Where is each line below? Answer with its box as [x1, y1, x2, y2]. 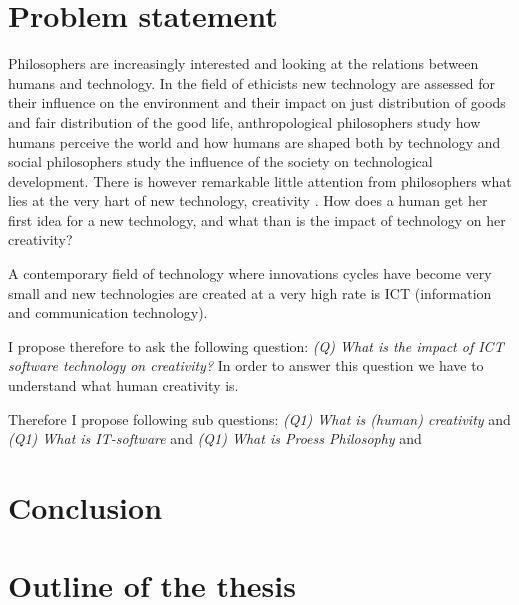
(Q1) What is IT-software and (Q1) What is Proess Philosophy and [8, 428, 422, 449]
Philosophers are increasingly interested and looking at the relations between [8, 53, 479, 74]
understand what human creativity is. [8, 375, 239, 396]
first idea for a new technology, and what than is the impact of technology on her [8, 209, 506, 230]
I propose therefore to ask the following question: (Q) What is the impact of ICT [8, 335, 504, 356]
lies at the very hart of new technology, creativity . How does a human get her [8, 190, 488, 211]
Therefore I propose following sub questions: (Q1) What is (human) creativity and [8, 408, 511, 429]
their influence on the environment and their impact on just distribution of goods [8, 92, 506, 113]
